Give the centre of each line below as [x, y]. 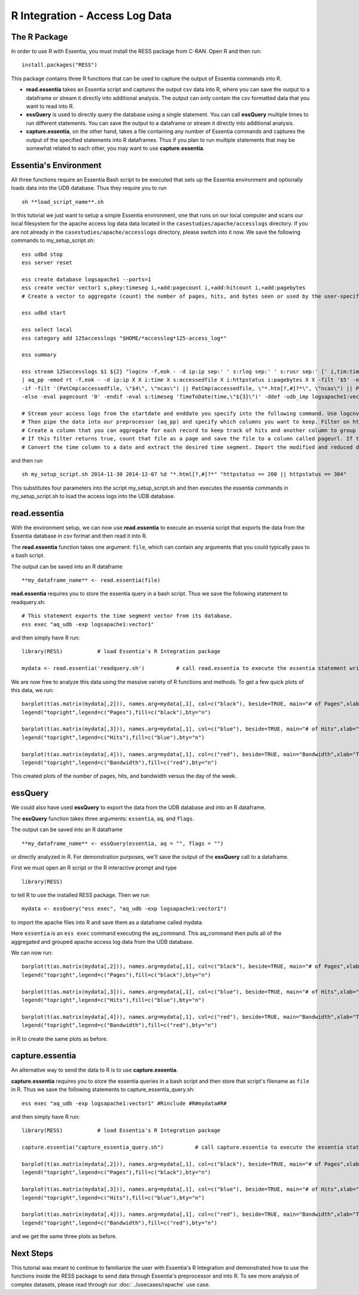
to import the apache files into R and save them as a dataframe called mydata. [107, 922]
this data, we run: [32, 690]
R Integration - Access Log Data [92, 16]
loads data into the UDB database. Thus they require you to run [89, 188]
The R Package [39, 37]
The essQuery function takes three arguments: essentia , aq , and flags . [103, 819]
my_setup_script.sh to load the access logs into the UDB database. [93, 496]
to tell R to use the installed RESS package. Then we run [80, 895]
